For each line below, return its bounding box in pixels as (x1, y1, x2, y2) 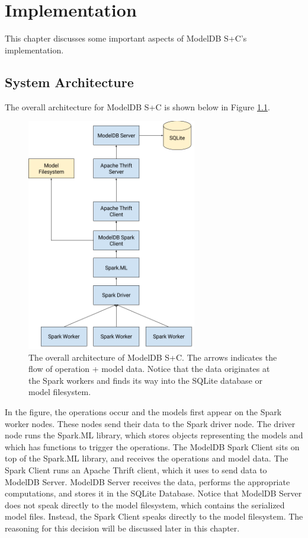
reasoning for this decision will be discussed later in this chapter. (5, 522, 240, 534)
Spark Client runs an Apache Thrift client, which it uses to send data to (5, 464, 267, 476)
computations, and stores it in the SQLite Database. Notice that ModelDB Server (5, 487, 302, 499)
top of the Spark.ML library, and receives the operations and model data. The (5, 452, 288, 464)
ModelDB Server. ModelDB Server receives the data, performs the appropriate (5, 475, 290, 488)
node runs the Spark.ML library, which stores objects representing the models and (5, 429, 303, 441)
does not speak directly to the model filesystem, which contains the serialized (5, 498, 285, 511)
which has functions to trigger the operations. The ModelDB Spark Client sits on (5, 440, 300, 453)
